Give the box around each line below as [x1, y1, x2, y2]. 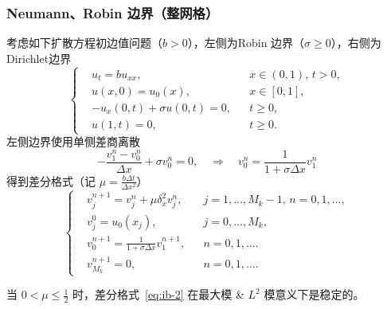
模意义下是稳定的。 [264, 286, 365, 303]
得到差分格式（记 [6, 172, 96, 189]
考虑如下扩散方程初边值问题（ [6, 34, 162, 51]
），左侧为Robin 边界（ [187, 34, 305, 51]
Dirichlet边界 [6, 49, 72, 66]
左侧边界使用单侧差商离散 [6, 133, 140, 150]
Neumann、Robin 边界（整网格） [6, 2, 219, 22]
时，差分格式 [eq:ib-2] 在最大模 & [72, 286, 244, 303]
